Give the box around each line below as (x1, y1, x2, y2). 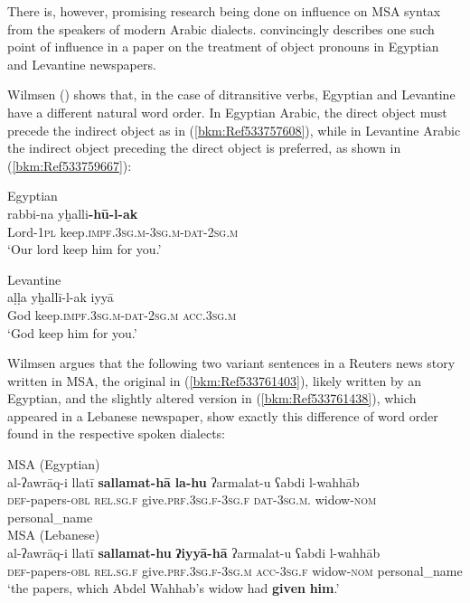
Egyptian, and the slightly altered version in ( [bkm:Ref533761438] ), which (7, 389, 417, 408)
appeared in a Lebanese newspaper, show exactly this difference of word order (7, 406, 438, 425)
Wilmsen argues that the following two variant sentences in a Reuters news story (7, 353, 456, 372)
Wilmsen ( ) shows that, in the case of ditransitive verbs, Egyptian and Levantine (7, 85, 456, 104)
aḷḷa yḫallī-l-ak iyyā (7, 287, 114, 306)
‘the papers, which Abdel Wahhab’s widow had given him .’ (7, 579, 340, 598)
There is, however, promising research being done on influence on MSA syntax (7, 2, 441, 20)
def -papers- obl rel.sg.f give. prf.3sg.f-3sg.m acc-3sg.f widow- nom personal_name (7, 561, 463, 579)
